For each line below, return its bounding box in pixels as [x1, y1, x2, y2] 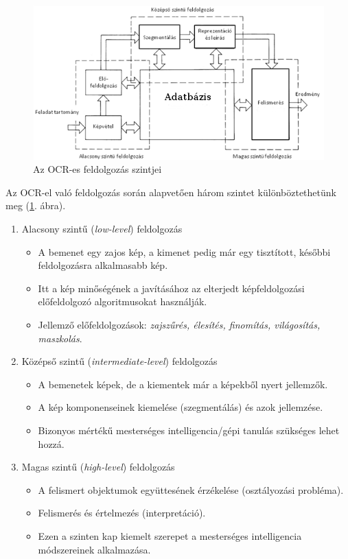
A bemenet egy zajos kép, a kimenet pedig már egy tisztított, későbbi [38, 244, 331, 259]
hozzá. [38, 436, 65, 451]
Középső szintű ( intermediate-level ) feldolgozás [21, 354, 218, 368]
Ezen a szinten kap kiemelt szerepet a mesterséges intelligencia [38, 528, 302, 543]
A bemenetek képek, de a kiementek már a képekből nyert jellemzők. [38, 377, 328, 391]
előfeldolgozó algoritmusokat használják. [38, 294, 207, 309]
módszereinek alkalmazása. [38, 542, 151, 556]
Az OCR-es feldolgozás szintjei [33, 162, 162, 176]
